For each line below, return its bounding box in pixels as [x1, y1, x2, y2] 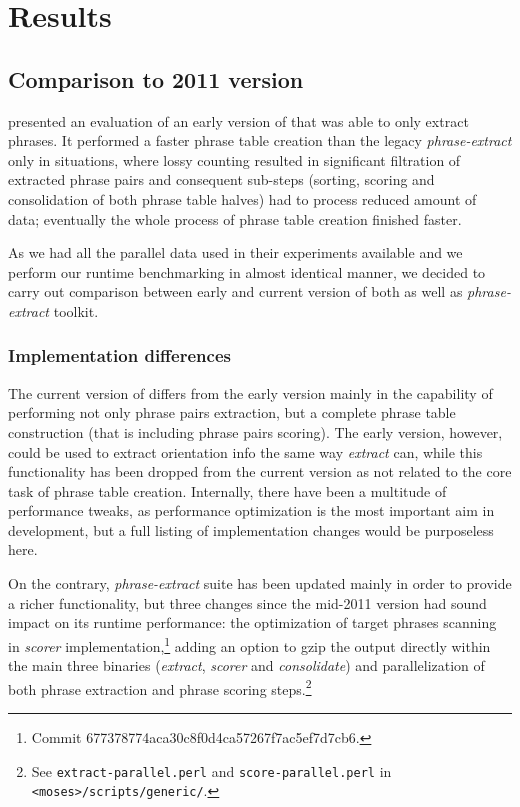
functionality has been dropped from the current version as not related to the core [8, 461, 512, 482]
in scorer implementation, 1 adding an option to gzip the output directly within [8, 632, 491, 656]
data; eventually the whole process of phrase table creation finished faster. [8, 208, 462, 229]
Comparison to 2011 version [8, 63, 304, 94]
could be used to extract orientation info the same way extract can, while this [8, 441, 483, 462]
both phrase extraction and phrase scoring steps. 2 [8, 675, 312, 699]
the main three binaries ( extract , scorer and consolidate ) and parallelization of [8, 655, 485, 676]
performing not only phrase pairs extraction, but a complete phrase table [8, 402, 456, 423]
